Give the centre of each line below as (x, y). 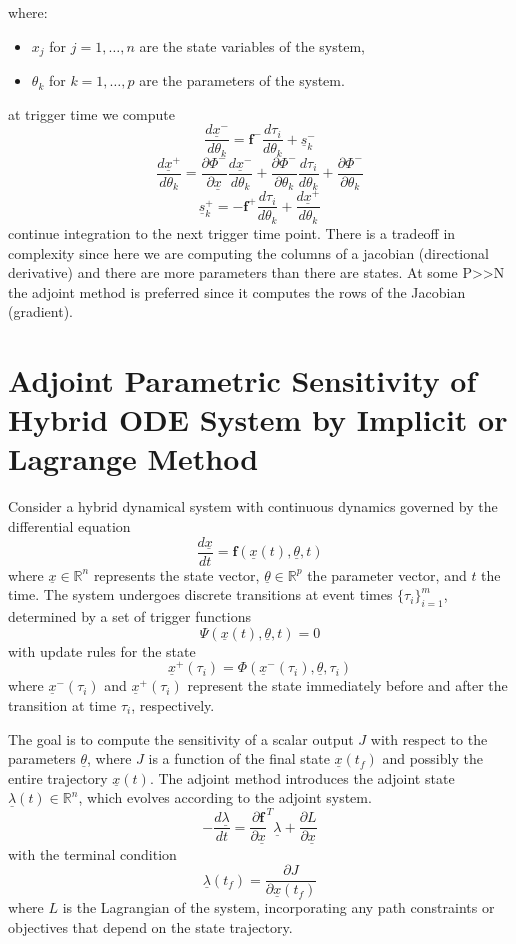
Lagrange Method (133, 458)
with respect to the (429, 738)
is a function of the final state (239, 758)
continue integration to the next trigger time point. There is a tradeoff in (232, 232)
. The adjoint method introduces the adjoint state (302, 777)
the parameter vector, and (387, 574)
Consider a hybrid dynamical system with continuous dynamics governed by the (253, 506)
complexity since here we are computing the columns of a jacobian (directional (248, 252)
